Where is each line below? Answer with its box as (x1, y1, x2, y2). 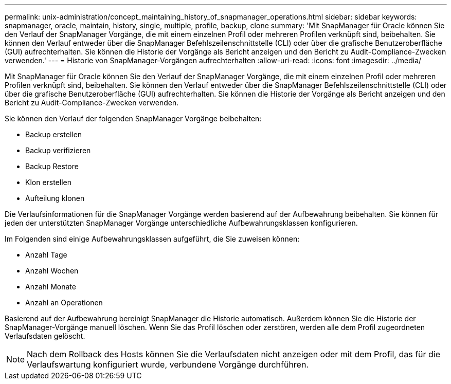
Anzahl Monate (25, 282, 76, 291)
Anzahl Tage (25, 250, 67, 259)
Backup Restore (25, 162, 79, 171)
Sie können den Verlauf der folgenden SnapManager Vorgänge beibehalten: (5, 114, 262, 123)
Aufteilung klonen (25, 194, 85, 203)
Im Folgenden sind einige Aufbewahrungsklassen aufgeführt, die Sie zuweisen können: (5, 234, 300, 243)
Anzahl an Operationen (25, 298, 103, 307)
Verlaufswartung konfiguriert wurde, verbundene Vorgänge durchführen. (27, 359, 309, 370)
